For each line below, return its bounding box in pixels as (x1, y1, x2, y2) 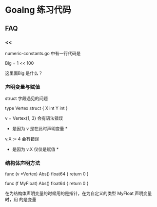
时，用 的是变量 (5, 197, 37, 203)
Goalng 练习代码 (5, 4, 72, 16)
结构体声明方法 (5, 160, 40, 167)
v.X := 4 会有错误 (5, 136, 39, 142)
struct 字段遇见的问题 (5, 95, 48, 101)
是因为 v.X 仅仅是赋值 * (12, 147, 59, 152)
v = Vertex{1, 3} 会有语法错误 (5, 115, 63, 121)
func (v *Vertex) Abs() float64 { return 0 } (5, 171, 89, 177)
